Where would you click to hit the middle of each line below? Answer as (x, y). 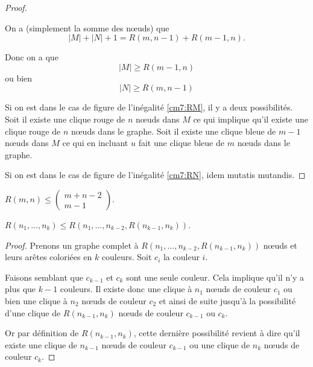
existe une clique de (41, 344)
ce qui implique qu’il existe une (251, 119)
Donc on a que (32, 57)
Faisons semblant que (44, 277)
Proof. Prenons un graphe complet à (72, 245)
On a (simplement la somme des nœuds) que (87, 27)
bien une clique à (36, 300)
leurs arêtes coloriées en (49, 257)
